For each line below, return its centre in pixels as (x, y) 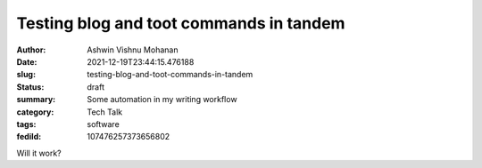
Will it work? (39, 153)
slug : (26, 75)
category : (35, 112)
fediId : (29, 137)
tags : (26, 124)
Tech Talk (105, 112)
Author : (31, 50)
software (103, 124)
